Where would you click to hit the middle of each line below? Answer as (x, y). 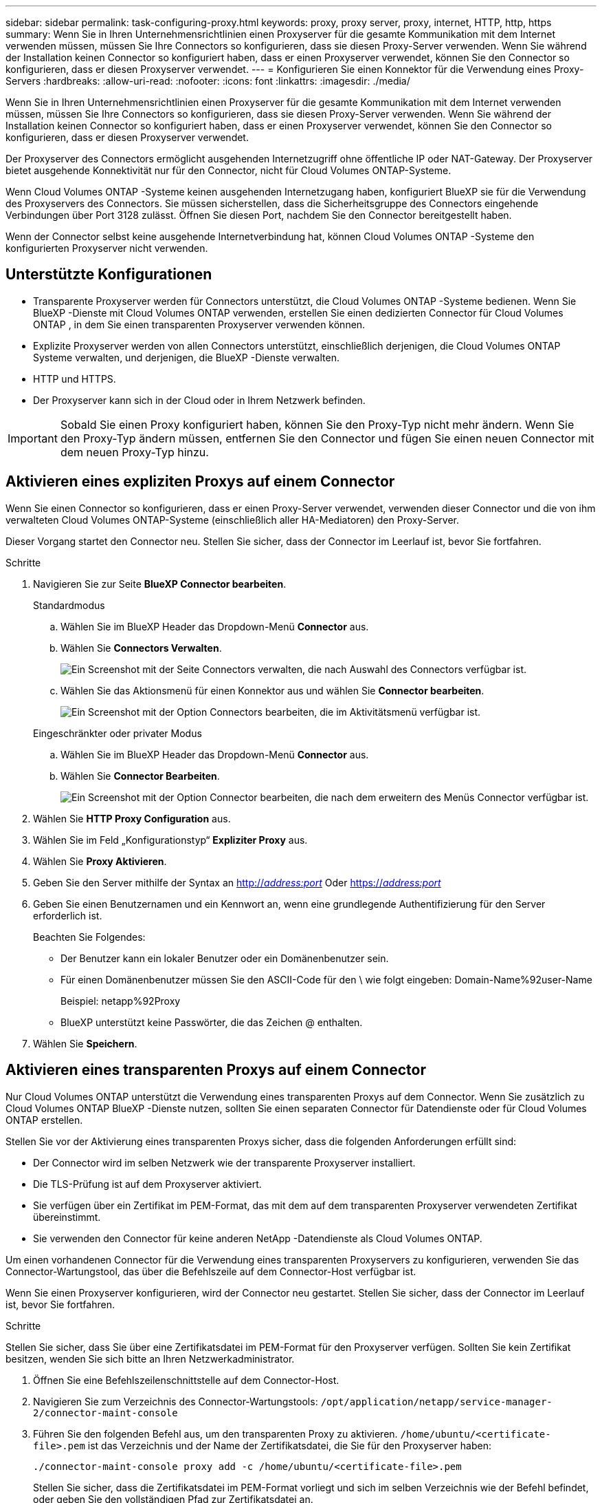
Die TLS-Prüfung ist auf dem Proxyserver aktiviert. (147, 1184)
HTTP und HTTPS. (75, 379)
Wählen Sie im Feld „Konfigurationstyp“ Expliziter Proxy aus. (170, 840)
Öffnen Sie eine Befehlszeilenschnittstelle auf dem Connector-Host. (186, 1380)
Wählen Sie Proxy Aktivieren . (100, 861)
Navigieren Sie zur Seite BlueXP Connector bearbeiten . (160, 584)
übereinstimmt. (67, 1217)
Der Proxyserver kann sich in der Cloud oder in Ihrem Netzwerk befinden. (199, 400)
